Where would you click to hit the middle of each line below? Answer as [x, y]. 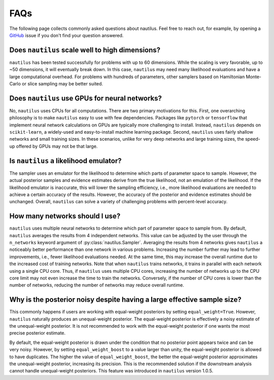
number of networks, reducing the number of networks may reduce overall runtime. [97, 285]
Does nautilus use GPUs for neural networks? [86, 98]
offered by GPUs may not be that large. [57, 146]
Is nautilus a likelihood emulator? [65, 161]
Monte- [253, 77]
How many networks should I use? [65, 216]
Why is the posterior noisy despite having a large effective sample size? [125, 300]
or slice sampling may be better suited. [63, 84]
